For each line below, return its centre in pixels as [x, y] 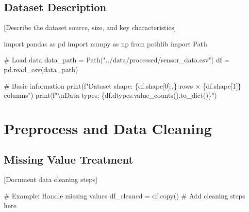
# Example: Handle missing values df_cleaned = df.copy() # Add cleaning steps [124, 195]
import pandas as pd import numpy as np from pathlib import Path [106, 43]
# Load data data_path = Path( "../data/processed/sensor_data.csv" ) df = [117, 60]
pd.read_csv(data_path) [41, 69]
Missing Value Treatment [69, 159]
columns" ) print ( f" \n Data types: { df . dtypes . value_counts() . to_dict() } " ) [110, 95]
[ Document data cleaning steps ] [51, 179]
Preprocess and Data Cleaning [108, 128]
